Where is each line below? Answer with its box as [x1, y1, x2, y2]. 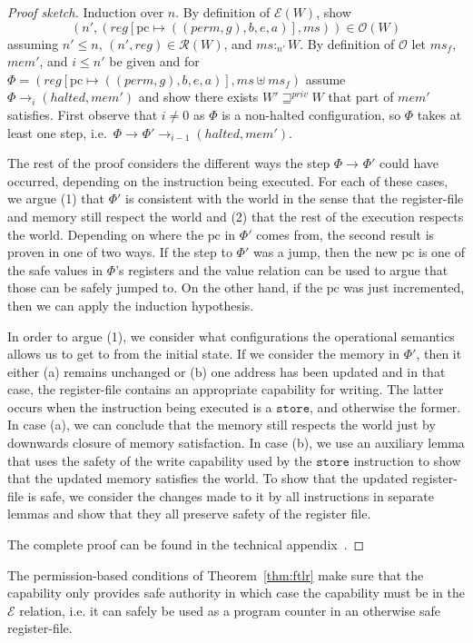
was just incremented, [343, 278, 465, 297]
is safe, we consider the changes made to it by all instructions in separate [27, 486, 434, 505]
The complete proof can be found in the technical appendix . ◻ [7, 535, 365, 554]
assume [305, 69, 346, 88]
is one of [418, 242, 466, 262]
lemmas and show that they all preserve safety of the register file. [7, 504, 371, 523]
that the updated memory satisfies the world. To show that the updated [7, 469, 409, 488]
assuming [7, 34, 59, 53]
